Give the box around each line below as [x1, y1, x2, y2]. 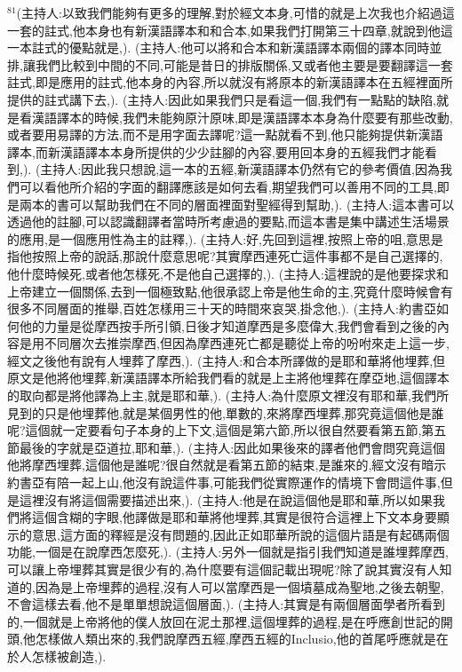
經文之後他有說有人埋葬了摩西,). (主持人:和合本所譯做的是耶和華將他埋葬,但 [7, 351, 446, 369]
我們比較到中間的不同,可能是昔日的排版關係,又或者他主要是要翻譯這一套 [35, 55, 453, 74]
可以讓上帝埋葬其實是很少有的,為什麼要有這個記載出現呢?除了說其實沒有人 [7, 560, 440, 578]
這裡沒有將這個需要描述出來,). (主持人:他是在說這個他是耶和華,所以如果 [19, 490, 434, 509]
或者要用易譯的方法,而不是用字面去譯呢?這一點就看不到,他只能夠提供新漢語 [7, 125, 443, 144]
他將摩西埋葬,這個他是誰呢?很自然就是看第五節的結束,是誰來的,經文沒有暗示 [7, 455, 447, 474]
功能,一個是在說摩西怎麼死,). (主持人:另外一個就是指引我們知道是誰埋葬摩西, [7, 542, 450, 561]
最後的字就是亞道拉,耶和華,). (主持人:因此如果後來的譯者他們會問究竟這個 [19, 438, 446, 456]
